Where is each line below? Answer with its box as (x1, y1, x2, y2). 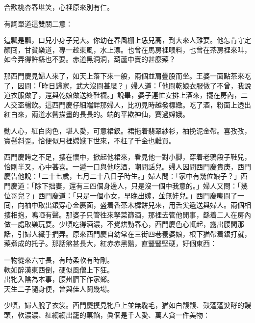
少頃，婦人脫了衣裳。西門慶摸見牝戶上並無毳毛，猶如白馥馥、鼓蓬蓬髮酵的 (4, 300, 244, 310)
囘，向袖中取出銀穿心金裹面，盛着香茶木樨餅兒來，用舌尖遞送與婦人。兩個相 (4, 200, 251, 210)
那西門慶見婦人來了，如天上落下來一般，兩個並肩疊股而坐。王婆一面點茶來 (4, 70, 244, 81)
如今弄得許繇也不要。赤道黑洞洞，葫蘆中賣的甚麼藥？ (4, 54, 176, 64)
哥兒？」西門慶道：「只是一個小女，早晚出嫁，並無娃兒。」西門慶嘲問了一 (10, 190, 244, 200)
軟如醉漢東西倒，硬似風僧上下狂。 (4, 264, 114, 274)
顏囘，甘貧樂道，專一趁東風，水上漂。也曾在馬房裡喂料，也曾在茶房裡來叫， (4, 44, 251, 54)
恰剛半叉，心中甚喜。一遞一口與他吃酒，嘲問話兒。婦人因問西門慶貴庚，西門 (4, 161, 251, 171)
